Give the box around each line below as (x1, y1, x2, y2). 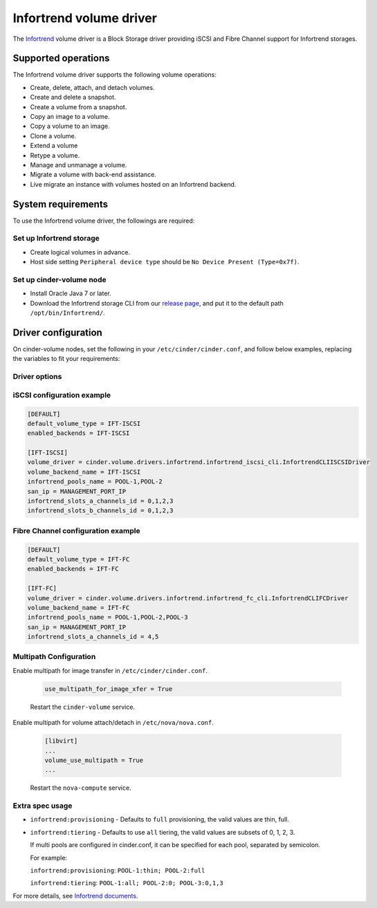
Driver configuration (12, 326, 103, 338)
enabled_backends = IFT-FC (27, 565, 119, 573)
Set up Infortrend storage (12, 234, 100, 243)
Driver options (12, 372, 62, 382)
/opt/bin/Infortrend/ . (30, 308, 105, 317)
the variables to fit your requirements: (12, 355, 120, 363)
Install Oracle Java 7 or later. (30, 289, 111, 297)
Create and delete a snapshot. (30, 93, 117, 102)
